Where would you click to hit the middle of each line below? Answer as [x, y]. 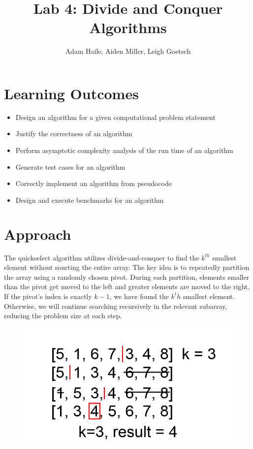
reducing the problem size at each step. [63, 316]
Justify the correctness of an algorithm [74, 133]
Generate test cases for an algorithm [70, 167]
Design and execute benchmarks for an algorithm [90, 200]
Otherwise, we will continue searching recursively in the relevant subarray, [116, 306]
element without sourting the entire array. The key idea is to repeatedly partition [127, 267]
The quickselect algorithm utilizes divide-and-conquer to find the [102, 257]
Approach [38, 234]
